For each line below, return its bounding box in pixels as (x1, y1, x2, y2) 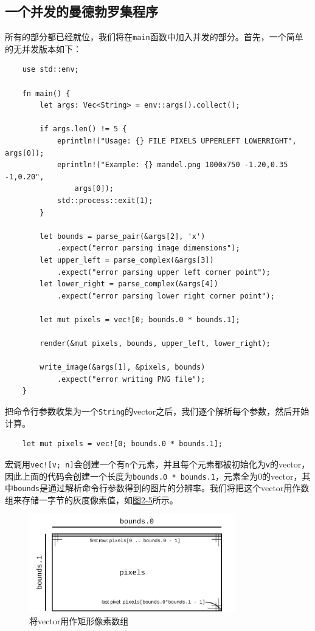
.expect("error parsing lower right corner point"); (57, 291, 275, 300)
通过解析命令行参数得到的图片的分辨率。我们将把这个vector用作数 (47, 481, 310, 494)
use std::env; (22, 65, 79, 74)
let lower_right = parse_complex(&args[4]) (40, 280, 218, 289)
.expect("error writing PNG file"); (57, 374, 206, 384)
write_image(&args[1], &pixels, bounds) (40, 363, 206, 372)
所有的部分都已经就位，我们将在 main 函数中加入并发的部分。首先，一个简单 (5, 30, 303, 43)
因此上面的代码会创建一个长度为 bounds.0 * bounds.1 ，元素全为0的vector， (5, 469, 302, 482)
